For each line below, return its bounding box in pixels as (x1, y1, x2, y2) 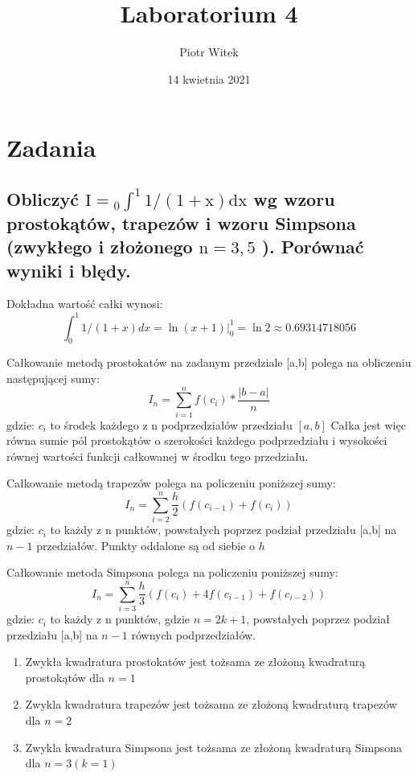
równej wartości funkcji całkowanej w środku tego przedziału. (6, 447, 309, 464)
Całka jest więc (330, 416, 406, 433)
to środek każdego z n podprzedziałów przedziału (50, 416, 293, 433)
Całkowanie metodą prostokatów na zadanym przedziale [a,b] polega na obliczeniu (6, 354, 412, 371)
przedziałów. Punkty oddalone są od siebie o (36, 536, 256, 553)
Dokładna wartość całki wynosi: (6, 295, 163, 312)
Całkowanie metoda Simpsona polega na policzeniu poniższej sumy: (6, 564, 338, 581)
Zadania (6, 131, 96, 164)
